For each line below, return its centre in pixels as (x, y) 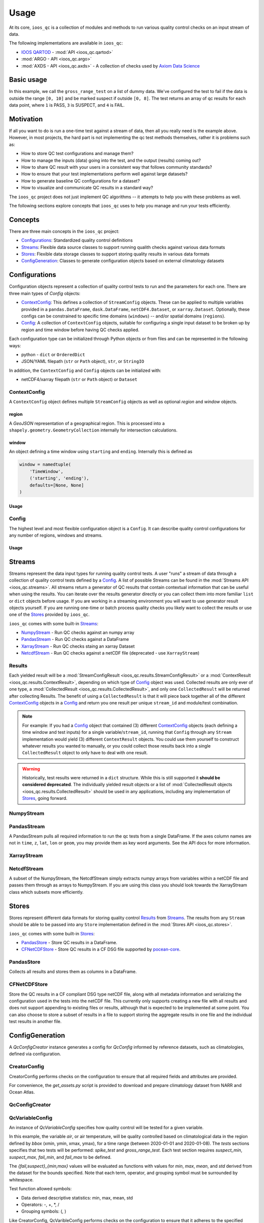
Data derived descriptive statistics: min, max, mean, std (77, 1198)
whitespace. (21, 1179)
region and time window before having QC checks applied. (80, 330)
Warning (31, 769)
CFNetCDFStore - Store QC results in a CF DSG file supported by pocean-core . (101, 950)
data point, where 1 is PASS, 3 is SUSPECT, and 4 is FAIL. (67, 105)
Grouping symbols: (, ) (44, 1211)
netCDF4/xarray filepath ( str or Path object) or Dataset (79, 380)
